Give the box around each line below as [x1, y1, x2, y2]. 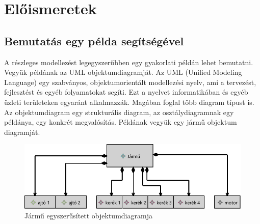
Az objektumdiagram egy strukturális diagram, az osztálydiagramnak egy [4, 106, 234, 117]
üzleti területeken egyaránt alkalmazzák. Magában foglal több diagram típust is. [4, 96, 254, 107]
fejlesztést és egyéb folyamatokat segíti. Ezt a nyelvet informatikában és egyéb [4, 87, 248, 97]
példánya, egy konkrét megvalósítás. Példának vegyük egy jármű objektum [4, 117, 237, 127]
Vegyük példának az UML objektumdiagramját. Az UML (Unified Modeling [4, 67, 242, 77]
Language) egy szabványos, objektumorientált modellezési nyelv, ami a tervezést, [4, 76, 256, 87]
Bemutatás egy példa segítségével [4, 33, 184, 48]
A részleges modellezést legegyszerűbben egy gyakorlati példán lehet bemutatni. [4, 57, 253, 67]
